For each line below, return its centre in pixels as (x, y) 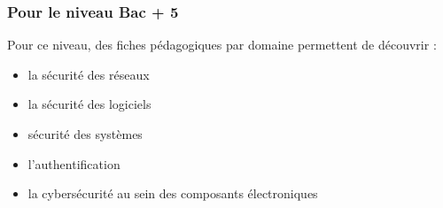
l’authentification (74, 163)
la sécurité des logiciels (89, 104)
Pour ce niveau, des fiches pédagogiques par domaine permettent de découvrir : (222, 45)
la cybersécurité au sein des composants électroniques (173, 193)
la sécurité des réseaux (89, 74)
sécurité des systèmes (85, 134)
